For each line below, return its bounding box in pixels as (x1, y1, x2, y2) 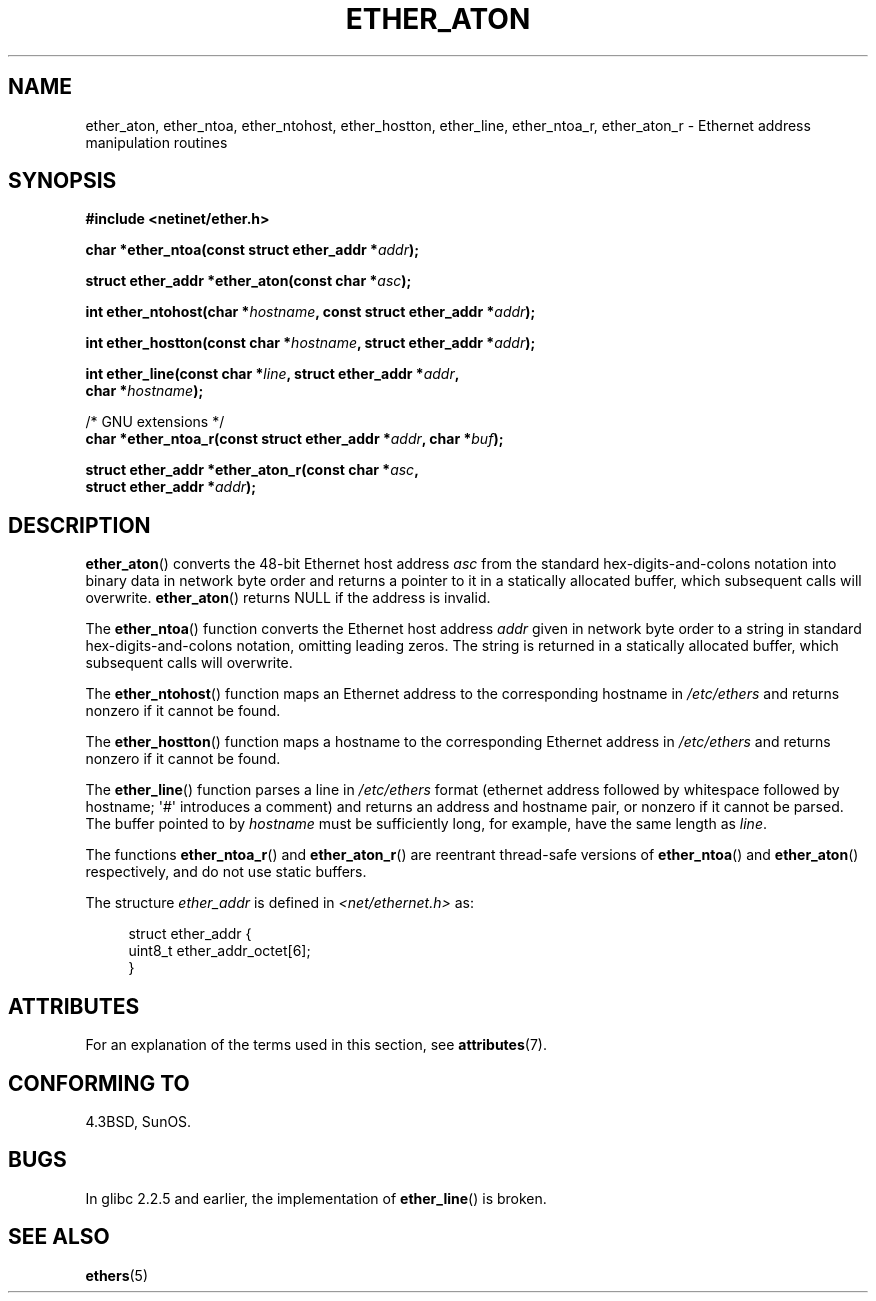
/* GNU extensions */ (85, 413, 225, 431)
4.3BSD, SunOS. (85, 1112, 192, 1130)
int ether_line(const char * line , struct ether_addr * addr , (85, 365, 460, 383)
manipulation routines (85, 133, 228, 151)
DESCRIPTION (8, 512, 151, 538)
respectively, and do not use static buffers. (85, 863, 367, 881)
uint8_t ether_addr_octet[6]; (128, 942, 311, 960)
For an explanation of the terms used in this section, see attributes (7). (85, 1036, 547, 1054)
